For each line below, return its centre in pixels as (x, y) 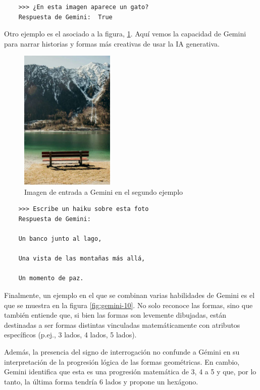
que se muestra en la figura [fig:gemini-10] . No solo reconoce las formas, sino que (128, 305)
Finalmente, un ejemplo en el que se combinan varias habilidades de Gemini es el (129, 295)
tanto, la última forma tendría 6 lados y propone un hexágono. (101, 381)
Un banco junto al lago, (60, 239)
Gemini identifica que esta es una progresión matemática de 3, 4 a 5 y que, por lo (130, 372)
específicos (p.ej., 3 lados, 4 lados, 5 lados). (70, 335)
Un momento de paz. (51, 278)
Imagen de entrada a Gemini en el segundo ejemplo (104, 191)
